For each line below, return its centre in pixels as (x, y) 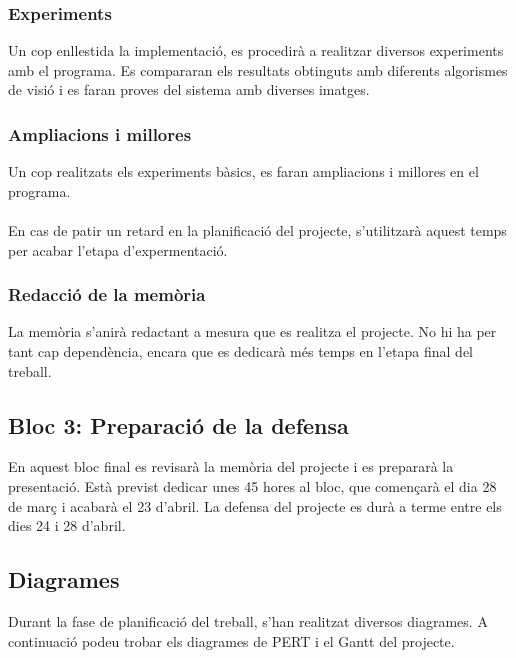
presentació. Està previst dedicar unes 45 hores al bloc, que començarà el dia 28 (252, 485)
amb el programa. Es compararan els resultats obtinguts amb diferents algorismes (258, 69)
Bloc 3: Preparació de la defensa (178, 424)
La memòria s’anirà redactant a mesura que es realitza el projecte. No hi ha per (252, 331)
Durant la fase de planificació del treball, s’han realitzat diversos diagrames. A (248, 620)
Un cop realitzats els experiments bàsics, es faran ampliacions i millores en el (243, 171)
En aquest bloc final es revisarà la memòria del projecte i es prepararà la (231, 466)
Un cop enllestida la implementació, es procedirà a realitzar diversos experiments (256, 50)
